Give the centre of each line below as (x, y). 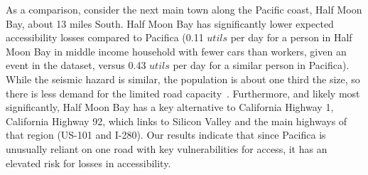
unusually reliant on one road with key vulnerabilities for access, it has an (167, 148)
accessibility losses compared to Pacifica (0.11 (105, 37)
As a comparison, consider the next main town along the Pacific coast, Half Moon (184, 9)
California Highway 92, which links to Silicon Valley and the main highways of (177, 121)
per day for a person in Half (291, 37)
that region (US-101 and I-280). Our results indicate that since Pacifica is (166, 135)
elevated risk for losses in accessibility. (88, 163)
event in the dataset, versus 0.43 (76, 65)
